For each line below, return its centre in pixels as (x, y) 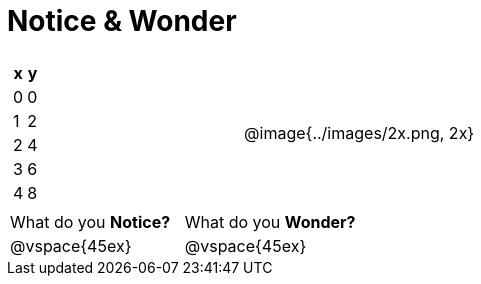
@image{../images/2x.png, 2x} (359, 132)
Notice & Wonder (122, 21)
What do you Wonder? (270, 221)
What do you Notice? (90, 221)
